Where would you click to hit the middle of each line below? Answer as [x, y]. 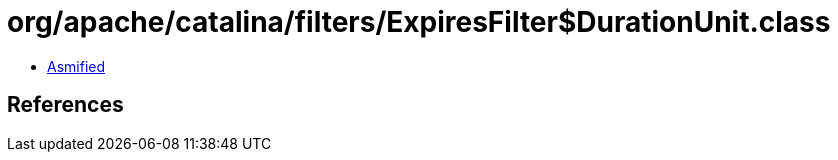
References [65, 105]
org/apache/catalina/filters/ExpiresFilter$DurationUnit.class [419, 22]
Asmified [76, 66]
